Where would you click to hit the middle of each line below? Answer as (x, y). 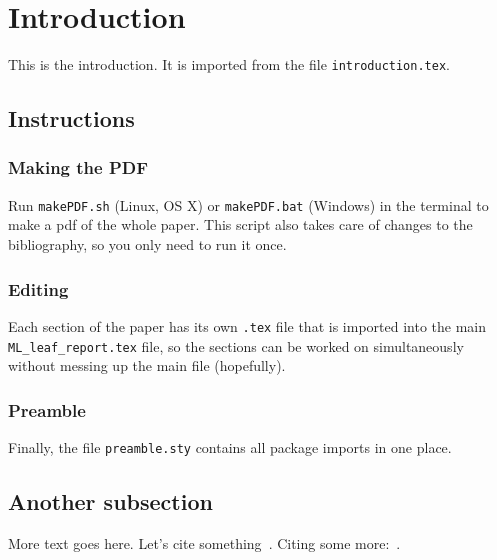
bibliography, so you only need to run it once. (147, 244)
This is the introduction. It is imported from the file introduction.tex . (229, 64)
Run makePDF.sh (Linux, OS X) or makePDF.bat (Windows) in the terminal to (248, 204)
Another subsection (110, 501)
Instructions (71, 118)
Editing (38, 288)
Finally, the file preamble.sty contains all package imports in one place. (230, 446)
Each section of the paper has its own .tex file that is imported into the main (247, 325)
